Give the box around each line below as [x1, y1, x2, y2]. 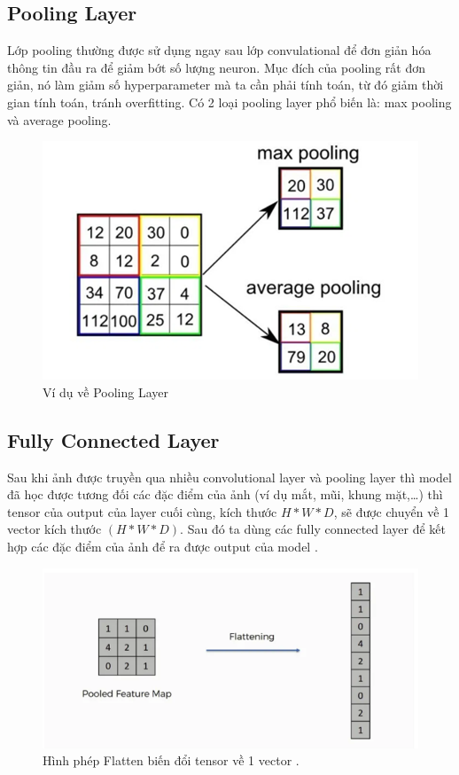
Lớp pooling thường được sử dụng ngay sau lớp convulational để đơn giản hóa [7, 41, 432, 59]
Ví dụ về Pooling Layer [43, 382, 168, 401]
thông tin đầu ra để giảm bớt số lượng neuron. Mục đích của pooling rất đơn [7, 58, 425, 76]
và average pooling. [7, 110, 112, 129]
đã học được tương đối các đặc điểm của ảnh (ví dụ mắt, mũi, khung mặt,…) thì [7, 485, 443, 504]
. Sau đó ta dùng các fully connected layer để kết [180, 520, 446, 538]
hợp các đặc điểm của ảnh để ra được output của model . [7, 536, 318, 555]
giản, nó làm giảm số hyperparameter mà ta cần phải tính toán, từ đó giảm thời [7, 75, 444, 94]
